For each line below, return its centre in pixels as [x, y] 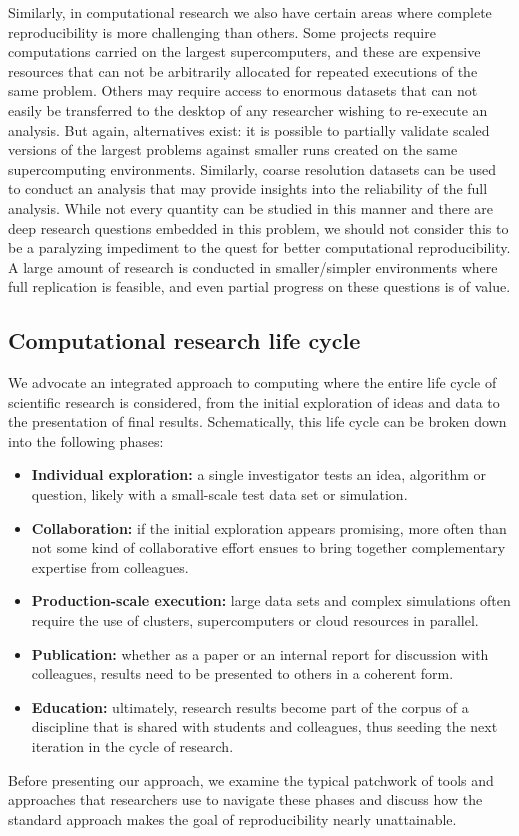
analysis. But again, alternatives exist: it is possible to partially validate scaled [249, 129]
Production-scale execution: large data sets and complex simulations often [271, 600]
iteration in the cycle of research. [132, 746]
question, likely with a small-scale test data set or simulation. [219, 494]
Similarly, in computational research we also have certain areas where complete [250, 12]
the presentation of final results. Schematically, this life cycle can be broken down [257, 421]
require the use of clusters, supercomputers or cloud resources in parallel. [255, 620]
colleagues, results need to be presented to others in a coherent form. [242, 673]
